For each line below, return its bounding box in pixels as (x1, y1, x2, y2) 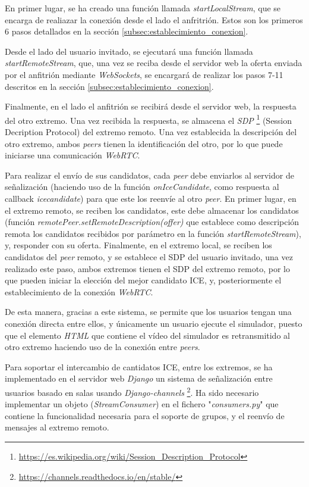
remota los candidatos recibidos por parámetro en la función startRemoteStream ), (5, 227, 301, 239)
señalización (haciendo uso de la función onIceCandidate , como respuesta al (5, 180, 279, 193)
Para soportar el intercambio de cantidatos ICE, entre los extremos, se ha (5, 360, 273, 373)
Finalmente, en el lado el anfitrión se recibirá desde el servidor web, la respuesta (5, 100, 297, 113)
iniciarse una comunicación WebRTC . (5, 149, 140, 161)
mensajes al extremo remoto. (5, 421, 109, 433)
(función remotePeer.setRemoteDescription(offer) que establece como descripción (5, 216, 299, 228)
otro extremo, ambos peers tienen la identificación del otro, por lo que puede (5, 137, 283, 149)
